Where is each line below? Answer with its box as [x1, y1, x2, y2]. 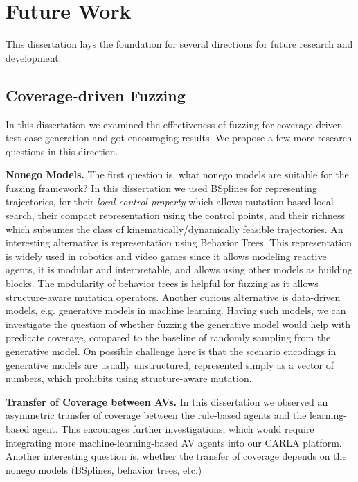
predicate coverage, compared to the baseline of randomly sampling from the [6, 330, 331, 345]
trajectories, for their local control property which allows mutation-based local [6, 194, 334, 209]
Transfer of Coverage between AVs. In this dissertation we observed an [6, 394, 328, 408]
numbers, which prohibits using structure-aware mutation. [6, 371, 252, 386]
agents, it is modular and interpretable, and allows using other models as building [6, 262, 353, 277]
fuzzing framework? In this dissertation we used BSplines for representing [6, 180, 317, 195]
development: [6, 50, 62, 64]
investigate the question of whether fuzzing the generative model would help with [6, 316, 351, 331]
